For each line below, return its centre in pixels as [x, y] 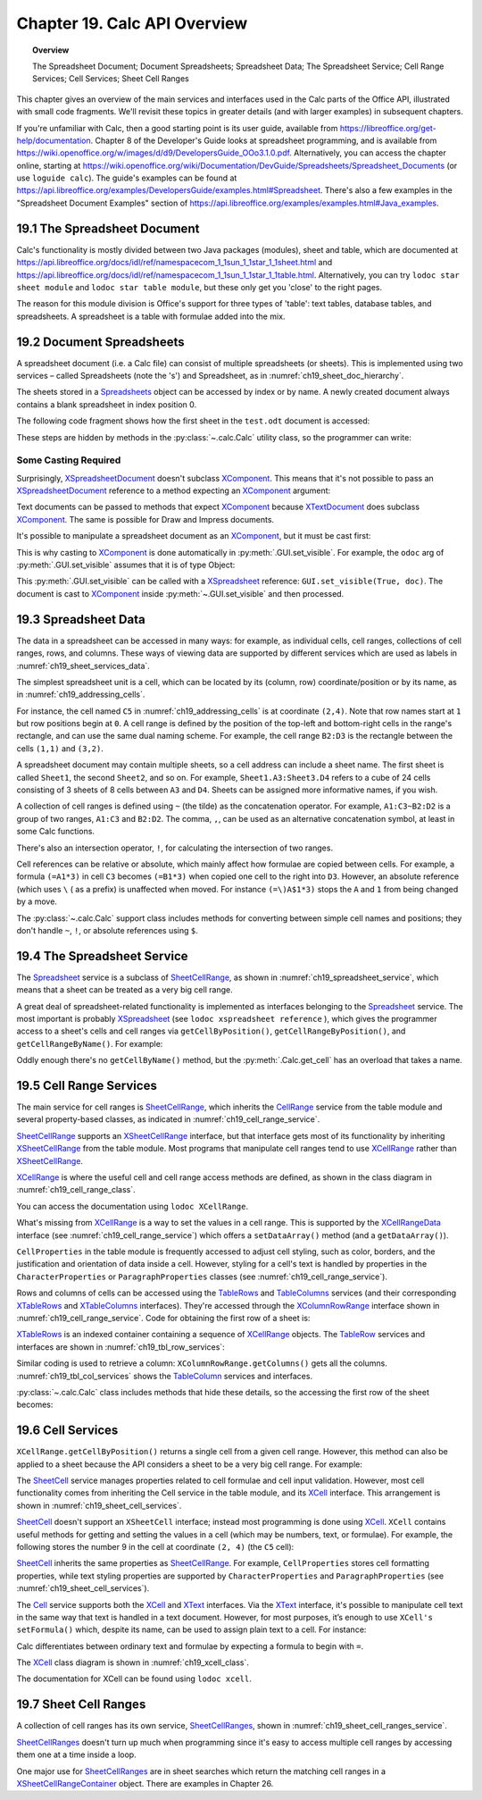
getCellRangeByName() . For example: [90, 1043]
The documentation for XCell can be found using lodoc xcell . [134, 1679]
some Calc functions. [56, 832]
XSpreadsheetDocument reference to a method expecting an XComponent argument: [174, 490]
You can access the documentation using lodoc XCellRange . [133, 1206]
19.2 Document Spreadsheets [100, 342]
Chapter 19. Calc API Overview [132, 23]
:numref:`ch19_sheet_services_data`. [83, 666]
